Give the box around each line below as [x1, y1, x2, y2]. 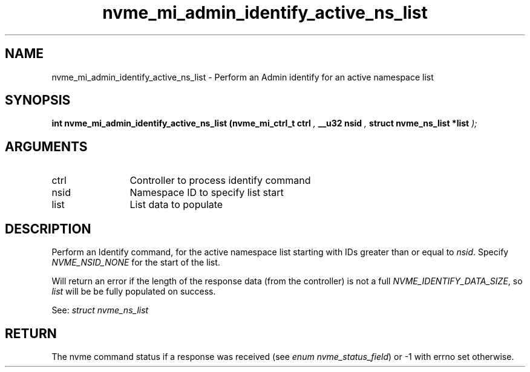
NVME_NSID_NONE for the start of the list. [51, 257, 220, 268]
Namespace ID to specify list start [129, 186, 284, 199]
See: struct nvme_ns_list [51, 305, 149, 316]
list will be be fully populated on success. [51, 286, 216, 297]
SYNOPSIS [5, 93, 71, 108]
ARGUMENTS [5, 139, 88, 154]
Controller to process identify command [129, 174, 311, 187]
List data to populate [129, 198, 223, 211]
